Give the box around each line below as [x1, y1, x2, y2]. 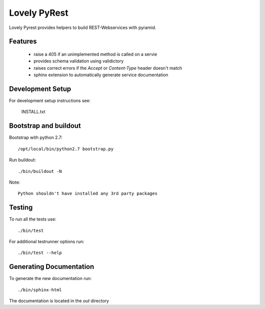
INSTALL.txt [21, 109, 46, 115]
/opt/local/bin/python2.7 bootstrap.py [18, 146, 114, 152]
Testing [9, 203, 33, 212]
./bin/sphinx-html [18, 287, 62, 292]
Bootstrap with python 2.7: [9, 135, 63, 140]
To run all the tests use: [9, 216, 56, 222]
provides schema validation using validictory [33, 58, 124, 64]
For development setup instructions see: [9, 98, 91, 104]
